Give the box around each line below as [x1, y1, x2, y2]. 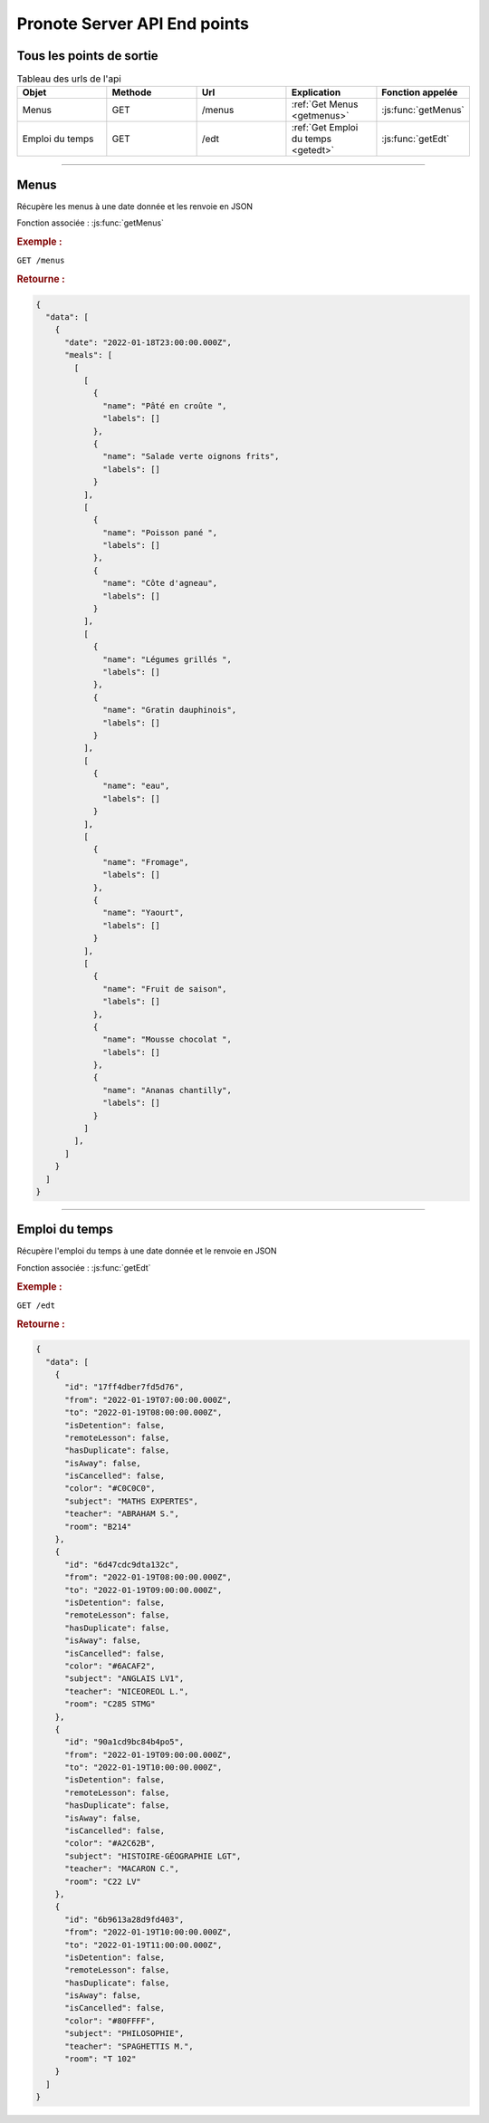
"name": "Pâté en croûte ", [102, 400, 227, 411]
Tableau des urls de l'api [16, 72, 121, 85]
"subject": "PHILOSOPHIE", [64, 2029, 185, 2039]
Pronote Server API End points [16, 14, 249, 34]
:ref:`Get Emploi [291, 121, 359, 134]
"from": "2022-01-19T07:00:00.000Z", [64, 1395, 233, 1405]
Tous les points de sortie [16, 48, 158, 63]
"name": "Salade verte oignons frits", [102, 451, 280, 462]
